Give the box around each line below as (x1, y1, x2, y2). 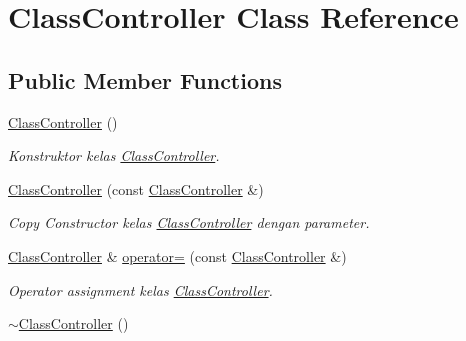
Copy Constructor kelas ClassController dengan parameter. (8, 212, 370, 233)
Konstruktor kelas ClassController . (8, 145, 220, 166)
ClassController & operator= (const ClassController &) (8, 245, 347, 266)
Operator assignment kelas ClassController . (8, 279, 273, 300)
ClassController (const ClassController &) (8, 178, 264, 199)
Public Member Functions (8, 64, 282, 95)
